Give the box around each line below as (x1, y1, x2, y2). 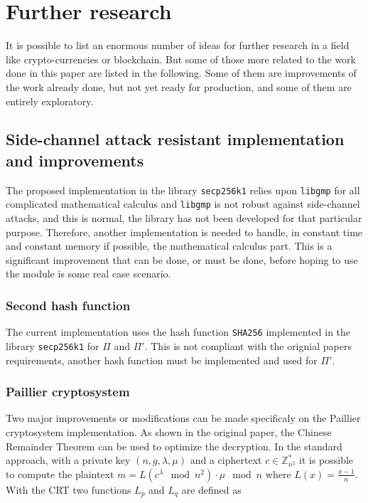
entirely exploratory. (6, 93, 94, 108)
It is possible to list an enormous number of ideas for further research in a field (6, 38, 350, 53)
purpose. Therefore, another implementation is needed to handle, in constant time (6, 224, 363, 239)
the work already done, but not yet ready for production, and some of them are (6, 79, 352, 94)
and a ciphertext (190, 452, 262, 467)
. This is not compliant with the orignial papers (144, 338, 352, 353)
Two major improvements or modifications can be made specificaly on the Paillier (6, 411, 361, 425)
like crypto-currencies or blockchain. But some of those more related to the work (6, 51, 356, 66)
